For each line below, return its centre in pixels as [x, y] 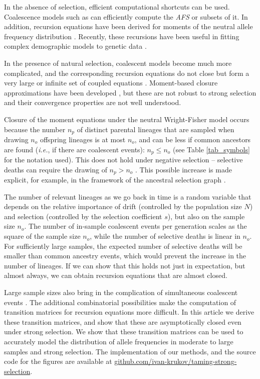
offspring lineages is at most [83, 139]
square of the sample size [42, 236]
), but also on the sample [206, 216]
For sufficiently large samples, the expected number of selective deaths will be [123, 246]
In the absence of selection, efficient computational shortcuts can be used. [117, 7]
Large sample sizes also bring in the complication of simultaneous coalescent [121, 292]
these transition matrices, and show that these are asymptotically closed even [123, 321]
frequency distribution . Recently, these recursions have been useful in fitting [122, 36]
